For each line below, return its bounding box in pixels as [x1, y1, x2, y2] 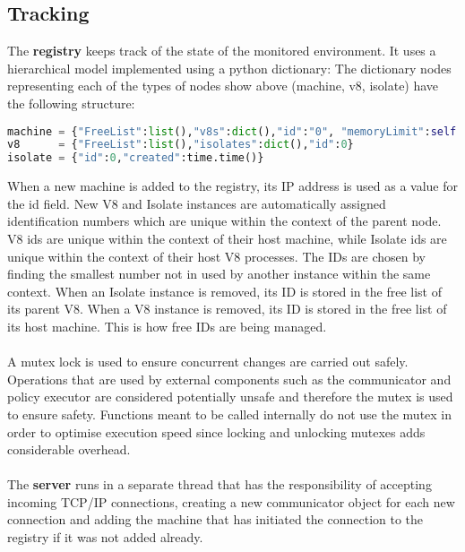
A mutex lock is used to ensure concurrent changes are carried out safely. [7, 352, 409, 371]
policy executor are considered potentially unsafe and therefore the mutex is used [7, 387, 453, 406]
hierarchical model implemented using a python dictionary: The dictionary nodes [7, 58, 452, 77]
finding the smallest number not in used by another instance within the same [7, 264, 431, 283]
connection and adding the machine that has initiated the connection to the [7, 510, 424, 529]
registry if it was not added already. [7, 528, 203, 547]
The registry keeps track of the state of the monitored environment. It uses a [7, 41, 436, 60]
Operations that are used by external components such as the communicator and [7, 369, 452, 388]
